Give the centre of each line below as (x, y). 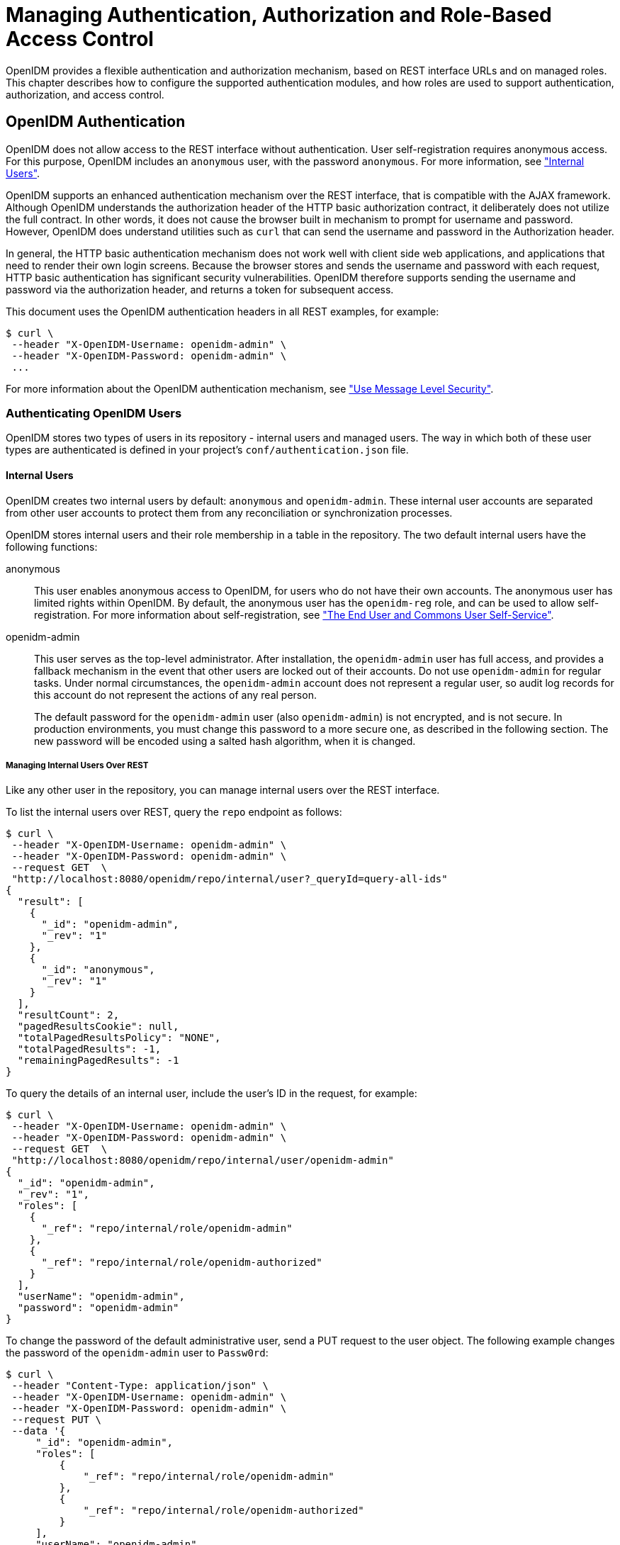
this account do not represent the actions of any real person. (175, 695)
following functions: (52, 546)
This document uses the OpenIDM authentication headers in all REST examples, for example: (222, 311)
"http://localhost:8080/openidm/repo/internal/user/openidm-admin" (203, 1161)
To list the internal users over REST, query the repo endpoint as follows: (174, 812)
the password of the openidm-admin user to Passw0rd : (137, 1353)
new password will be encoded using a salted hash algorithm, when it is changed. (225, 741)
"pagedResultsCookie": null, (98, 1027)
